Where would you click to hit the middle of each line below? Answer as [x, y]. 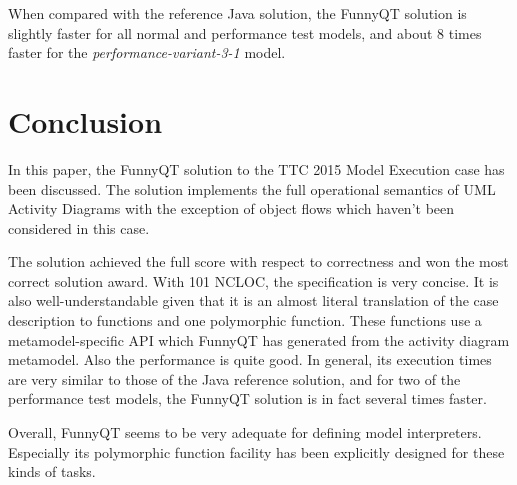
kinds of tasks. [52, 471]
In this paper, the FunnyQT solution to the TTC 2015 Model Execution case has [256, 168]
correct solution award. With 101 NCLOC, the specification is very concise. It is [253, 280]
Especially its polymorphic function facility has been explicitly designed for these [256, 451]
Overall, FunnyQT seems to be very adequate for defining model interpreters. [245, 432]
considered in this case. [79, 227]
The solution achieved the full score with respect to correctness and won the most [258, 261]
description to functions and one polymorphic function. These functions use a [245, 320]
